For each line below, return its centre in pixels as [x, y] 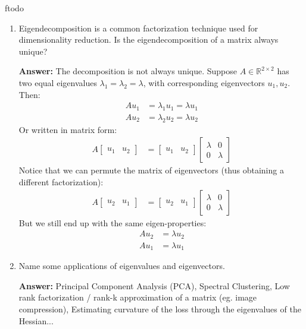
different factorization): [61, 182]
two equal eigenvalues [58, 82]
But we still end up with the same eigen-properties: [113, 222]
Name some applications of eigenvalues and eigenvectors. [122, 266]
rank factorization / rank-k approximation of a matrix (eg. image [138, 297]
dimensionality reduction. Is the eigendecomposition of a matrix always [149, 39]
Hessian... [36, 320]
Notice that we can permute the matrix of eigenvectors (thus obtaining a [151, 170]
